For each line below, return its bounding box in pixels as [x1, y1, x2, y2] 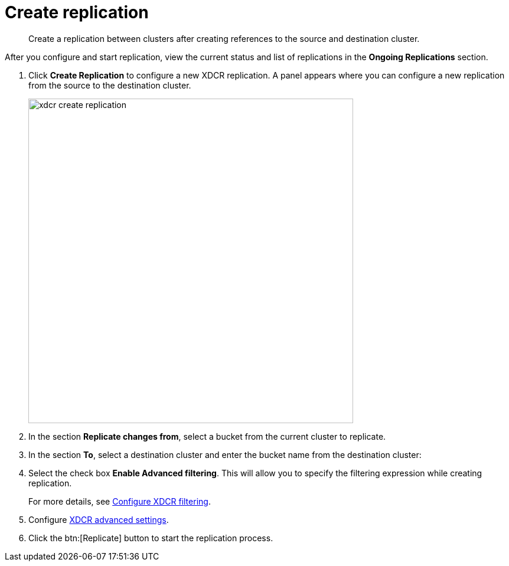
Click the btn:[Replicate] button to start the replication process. [28, 532, 273, 543]
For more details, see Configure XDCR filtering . [28, 496, 211, 506]
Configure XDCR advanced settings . [28, 514, 169, 525]
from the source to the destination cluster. [28, 80, 191, 90]
